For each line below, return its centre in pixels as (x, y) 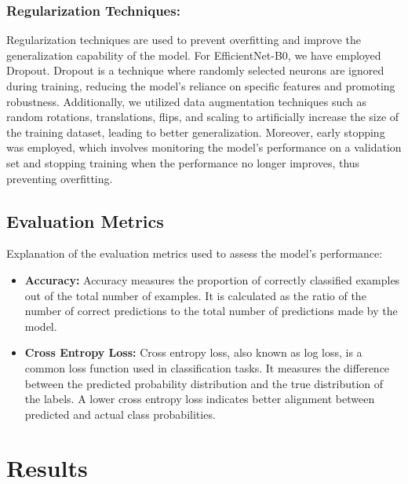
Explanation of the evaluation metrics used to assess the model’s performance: (195, 253)
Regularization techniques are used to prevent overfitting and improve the (184, 40)
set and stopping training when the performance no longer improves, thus (183, 162)
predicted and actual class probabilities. (120, 414)
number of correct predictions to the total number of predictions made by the (211, 311)
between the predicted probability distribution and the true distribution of (204, 383)
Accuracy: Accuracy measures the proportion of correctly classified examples (212, 279)
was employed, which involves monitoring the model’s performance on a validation (204, 147)
